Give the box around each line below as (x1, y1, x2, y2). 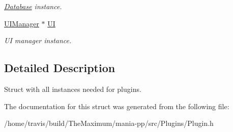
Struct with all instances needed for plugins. (4, 83, 141, 94)
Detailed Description (4, 60, 115, 76)
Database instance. (4, 1, 62, 11)
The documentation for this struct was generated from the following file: (4, 101, 229, 111)
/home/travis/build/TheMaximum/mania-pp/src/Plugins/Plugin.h (4, 118, 214, 128)
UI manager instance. (4, 35, 72, 46)
